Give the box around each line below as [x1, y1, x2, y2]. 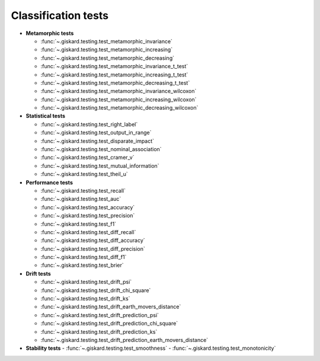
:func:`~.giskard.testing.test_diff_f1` [40, 254, 127, 261]
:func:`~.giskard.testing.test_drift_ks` [40, 295, 130, 302]
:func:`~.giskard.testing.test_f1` [40, 220, 117, 228]
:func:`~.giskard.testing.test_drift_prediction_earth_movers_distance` [40, 337, 209, 343]
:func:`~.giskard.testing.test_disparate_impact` [40, 137, 154, 145]
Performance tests [25, 178, 73, 186]
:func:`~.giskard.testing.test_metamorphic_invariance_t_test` [40, 63, 188, 70]
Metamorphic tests [25, 30, 74, 37]
